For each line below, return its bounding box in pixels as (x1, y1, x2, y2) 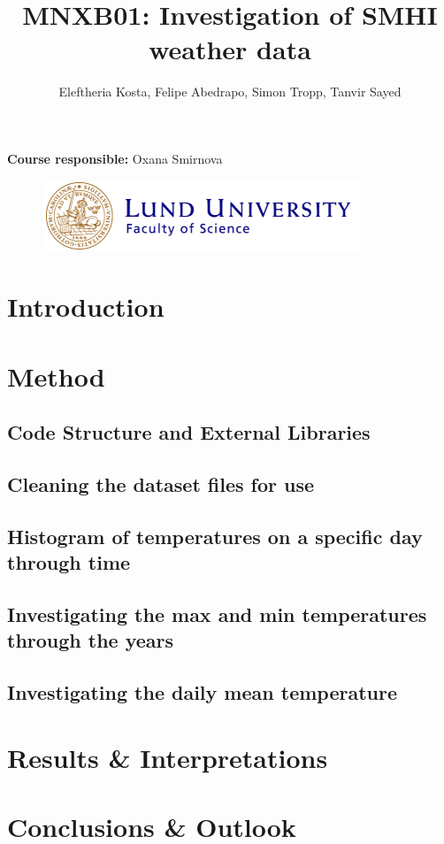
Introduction (7, 288, 165, 325)
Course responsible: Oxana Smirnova (7, 149, 223, 167)
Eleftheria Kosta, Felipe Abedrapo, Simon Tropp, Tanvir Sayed (58, 82, 402, 101)
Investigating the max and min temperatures (7, 600, 427, 627)
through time (7, 549, 131, 576)
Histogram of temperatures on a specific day (7, 522, 423, 549)
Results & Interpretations (7, 739, 328, 775)
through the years (7, 626, 174, 654)
